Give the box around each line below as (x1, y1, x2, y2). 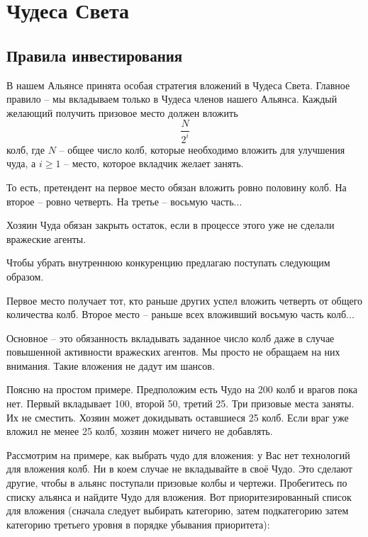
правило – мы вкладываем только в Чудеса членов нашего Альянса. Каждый (6, 91, 338, 106)
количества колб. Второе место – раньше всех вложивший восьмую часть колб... (6, 307, 355, 322)
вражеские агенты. (6, 231, 87, 246)
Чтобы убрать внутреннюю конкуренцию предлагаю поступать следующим (6, 255, 330, 270)
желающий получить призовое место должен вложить (6, 105, 238, 120)
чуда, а (6, 156, 36, 171)
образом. (6, 268, 44, 283)
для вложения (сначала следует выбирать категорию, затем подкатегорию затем (6, 503, 349, 518)
